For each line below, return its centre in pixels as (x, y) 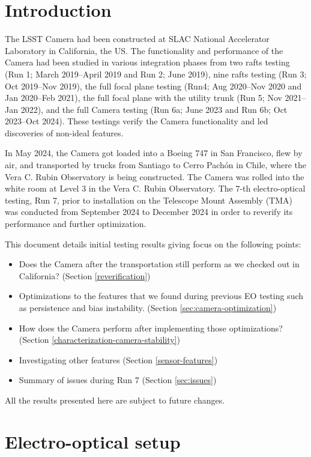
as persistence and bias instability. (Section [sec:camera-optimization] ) (148, 307)
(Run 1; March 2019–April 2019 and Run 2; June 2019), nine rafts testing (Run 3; (156, 74)
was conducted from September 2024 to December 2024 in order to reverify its (149, 212)
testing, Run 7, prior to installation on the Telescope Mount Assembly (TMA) (149, 200)
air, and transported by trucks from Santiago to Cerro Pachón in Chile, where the (155, 165)
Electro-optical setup (93, 441)
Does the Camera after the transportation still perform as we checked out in (159, 264)
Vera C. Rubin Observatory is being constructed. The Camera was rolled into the (155, 176)
